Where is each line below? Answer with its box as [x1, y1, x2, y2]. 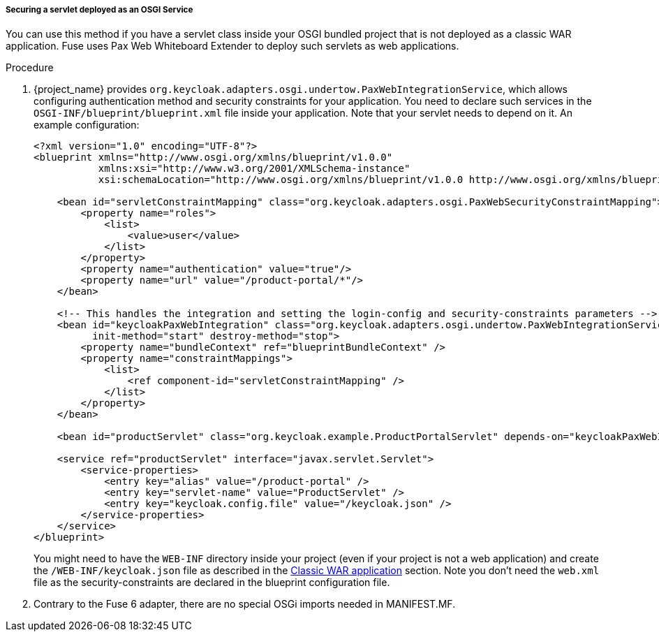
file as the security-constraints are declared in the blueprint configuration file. [34, 576, 390, 589]
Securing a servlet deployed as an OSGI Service [6, 5, 193, 15]
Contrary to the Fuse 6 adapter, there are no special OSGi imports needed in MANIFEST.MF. [34, 598, 456, 610]
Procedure [6, 61, 54, 74]
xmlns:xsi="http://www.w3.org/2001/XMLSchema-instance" [98, 163, 410, 175]
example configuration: [34, 119, 140, 131]
